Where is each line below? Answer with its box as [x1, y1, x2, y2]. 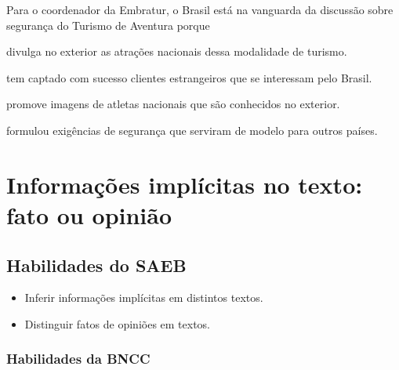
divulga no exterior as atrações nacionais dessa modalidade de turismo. [6, 43, 347, 60]
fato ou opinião [6, 198, 172, 230]
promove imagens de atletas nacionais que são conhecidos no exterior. [6, 96, 340, 112]
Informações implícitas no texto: [6, 168, 363, 200]
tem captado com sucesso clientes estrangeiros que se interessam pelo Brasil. [6, 69, 372, 85]
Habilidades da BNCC [6, 349, 151, 368]
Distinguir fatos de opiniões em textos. [24, 315, 211, 332]
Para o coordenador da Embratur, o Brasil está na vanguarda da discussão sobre [6, 2, 394, 17]
